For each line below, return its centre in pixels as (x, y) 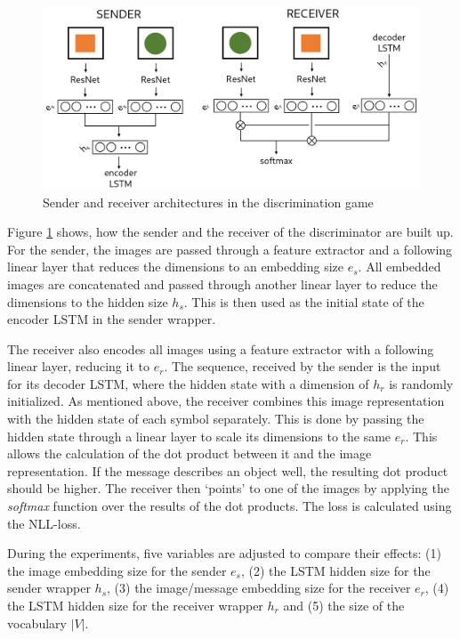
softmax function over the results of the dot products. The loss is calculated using (230, 506)
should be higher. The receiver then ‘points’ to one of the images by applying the (228, 488)
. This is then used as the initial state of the (304, 301)
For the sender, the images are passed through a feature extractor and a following (230, 249)
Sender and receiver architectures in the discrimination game (208, 202)
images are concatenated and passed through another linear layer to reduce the (222, 283)
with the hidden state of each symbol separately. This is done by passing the (216, 419)
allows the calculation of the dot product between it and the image (190, 453)
